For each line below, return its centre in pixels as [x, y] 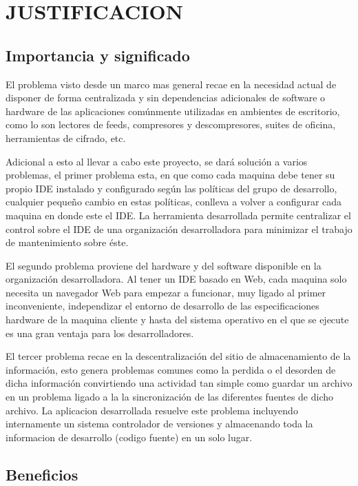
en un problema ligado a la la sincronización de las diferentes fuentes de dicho [170, 397]
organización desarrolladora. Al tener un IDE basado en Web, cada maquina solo [176, 279]
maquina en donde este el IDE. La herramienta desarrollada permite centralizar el [178, 215]
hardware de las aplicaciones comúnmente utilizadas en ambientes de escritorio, [173, 111]
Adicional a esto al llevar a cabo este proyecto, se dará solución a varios [157, 161]
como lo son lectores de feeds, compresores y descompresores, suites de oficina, [171, 124]
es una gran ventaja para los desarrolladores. [100, 333]
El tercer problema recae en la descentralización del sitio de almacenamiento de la [178, 356]
